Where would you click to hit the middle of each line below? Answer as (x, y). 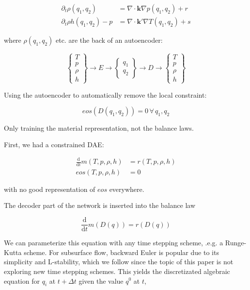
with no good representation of (50, 189)
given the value (101, 281)
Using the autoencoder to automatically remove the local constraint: (105, 94)
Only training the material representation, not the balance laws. (99, 128)
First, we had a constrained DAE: (54, 144)
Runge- (236, 243)
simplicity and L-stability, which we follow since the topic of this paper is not (119, 262)
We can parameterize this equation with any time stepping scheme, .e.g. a (114, 243)
